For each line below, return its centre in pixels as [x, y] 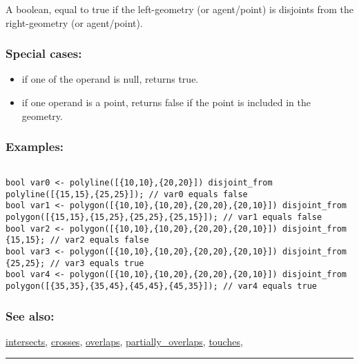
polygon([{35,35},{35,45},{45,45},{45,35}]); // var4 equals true [162, 286]
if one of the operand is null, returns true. [110, 79]
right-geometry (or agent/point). [74, 22]
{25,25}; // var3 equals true [75, 263]
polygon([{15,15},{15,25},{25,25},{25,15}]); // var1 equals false [164, 218]
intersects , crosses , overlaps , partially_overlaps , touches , [124, 341]
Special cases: [44, 53]
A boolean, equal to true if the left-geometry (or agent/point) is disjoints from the [180, 9]
